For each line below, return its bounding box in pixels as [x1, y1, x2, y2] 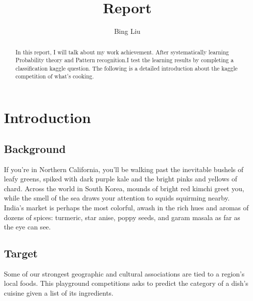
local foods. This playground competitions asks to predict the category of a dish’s [4, 278, 249, 288]
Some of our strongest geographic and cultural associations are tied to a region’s [4, 268, 245, 278]
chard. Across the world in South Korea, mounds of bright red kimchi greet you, [4, 183, 244, 193]
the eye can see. [4, 222, 51, 232]
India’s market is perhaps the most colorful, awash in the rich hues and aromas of [4, 202, 249, 212]
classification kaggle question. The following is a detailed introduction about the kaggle [15, 64, 238, 72]
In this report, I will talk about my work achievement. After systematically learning [15, 48, 229, 56]
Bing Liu [114, 26, 140, 36]
